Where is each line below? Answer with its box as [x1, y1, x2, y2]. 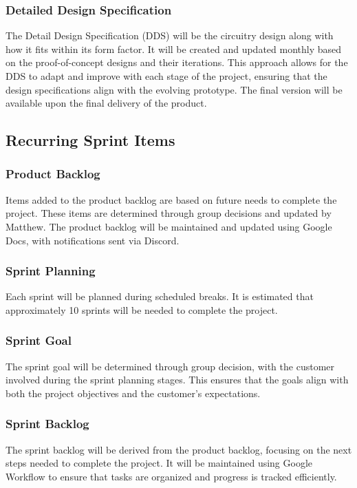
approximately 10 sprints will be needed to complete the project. [6, 302, 278, 317]
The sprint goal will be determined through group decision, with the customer [6, 359, 335, 373]
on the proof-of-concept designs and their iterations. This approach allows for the [6, 55, 348, 70]
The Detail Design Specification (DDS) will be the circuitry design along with [6, 28, 334, 43]
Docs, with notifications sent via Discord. [6, 233, 180, 247]
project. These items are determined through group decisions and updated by [6, 206, 332, 220]
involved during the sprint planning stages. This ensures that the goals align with [6, 372, 349, 387]
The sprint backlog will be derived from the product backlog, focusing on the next [6, 442, 352, 456]
